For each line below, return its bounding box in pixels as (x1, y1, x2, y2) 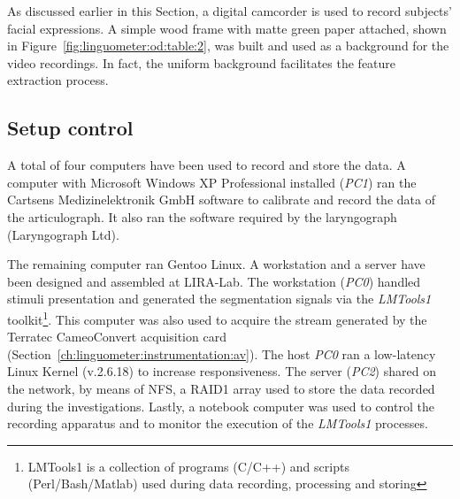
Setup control (7, 114, 134, 142)
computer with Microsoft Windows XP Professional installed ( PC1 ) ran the (7, 173, 417, 191)
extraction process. (7, 71, 109, 89)
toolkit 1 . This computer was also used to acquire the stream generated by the (7, 307, 427, 328)
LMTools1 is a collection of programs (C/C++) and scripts (27, 457, 349, 475)
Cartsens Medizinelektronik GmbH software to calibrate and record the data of (7, 190, 435, 209)
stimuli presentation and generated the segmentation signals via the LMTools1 (7, 289, 432, 308)
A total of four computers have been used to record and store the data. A (7, 156, 406, 174)
